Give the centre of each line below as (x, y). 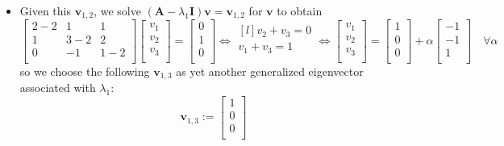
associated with (58, 88)
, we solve (117, 10)
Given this (45, 10)
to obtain (300, 10)
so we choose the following (85, 71)
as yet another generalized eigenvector (270, 71)
